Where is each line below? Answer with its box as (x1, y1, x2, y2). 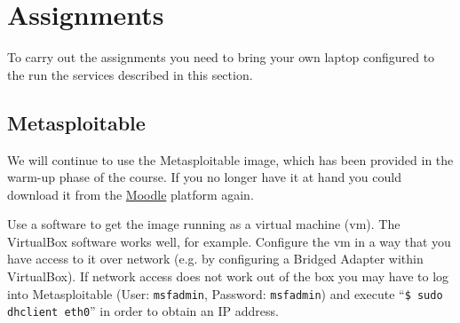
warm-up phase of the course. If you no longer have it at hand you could (7, 168, 401, 186)
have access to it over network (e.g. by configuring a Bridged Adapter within (7, 249, 424, 268)
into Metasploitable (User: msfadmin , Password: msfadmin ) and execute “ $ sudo (7, 284, 443, 303)
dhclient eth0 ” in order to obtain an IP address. (7, 302, 279, 320)
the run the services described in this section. (7, 65, 253, 83)
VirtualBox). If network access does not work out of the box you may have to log (7, 267, 449, 286)
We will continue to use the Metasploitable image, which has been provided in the (7, 150, 454, 169)
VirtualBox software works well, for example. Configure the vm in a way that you (7, 232, 451, 250)
